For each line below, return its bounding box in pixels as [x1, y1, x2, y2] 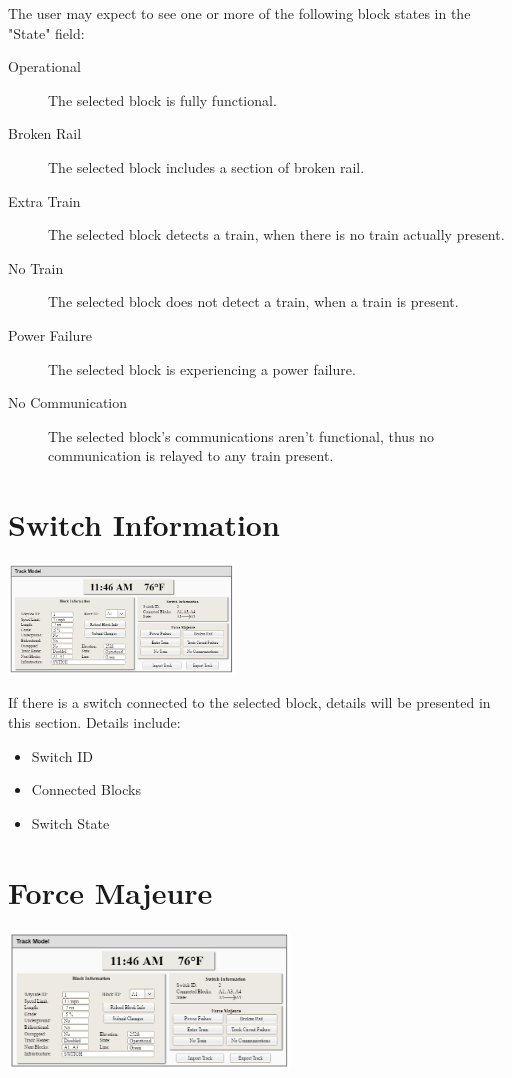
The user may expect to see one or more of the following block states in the [8, 3, 471, 23]
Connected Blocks [31, 779, 141, 800]
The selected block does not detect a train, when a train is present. [48, 291, 459, 312]
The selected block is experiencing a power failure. [48, 358, 356, 379]
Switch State [31, 812, 110, 833]
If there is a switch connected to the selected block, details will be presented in [8, 692, 491, 713]
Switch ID [31, 745, 94, 766]
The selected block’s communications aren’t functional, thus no [48, 425, 435, 446]
